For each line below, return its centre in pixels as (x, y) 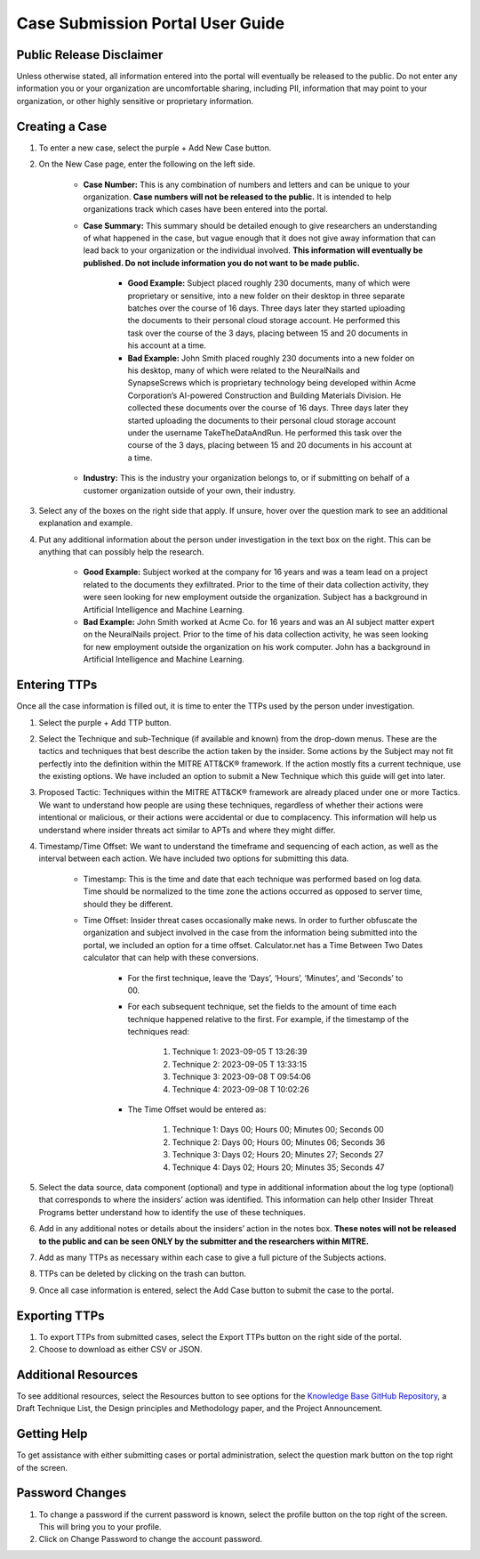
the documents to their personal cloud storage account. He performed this (264, 321)
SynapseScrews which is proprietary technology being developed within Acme (272, 383)
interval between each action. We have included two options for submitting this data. (194, 858)
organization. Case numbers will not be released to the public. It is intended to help (237, 197)
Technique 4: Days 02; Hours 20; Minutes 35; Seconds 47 (279, 1167)
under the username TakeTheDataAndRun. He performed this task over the (265, 433)
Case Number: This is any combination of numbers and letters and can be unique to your (247, 184)
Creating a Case (62, 126)
